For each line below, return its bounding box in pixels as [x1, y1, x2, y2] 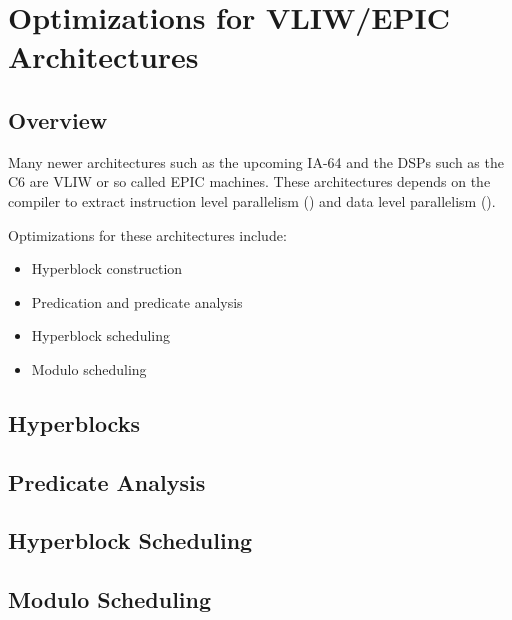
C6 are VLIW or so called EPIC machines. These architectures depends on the [8, 171, 491, 192]
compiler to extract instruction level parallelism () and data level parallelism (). [8, 190, 496, 211]
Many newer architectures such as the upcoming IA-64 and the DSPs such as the [8, 151, 504, 172]
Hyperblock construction [31, 258, 183, 279]
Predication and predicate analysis [31, 291, 243, 312]
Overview [8, 104, 108, 135]
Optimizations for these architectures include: [8, 224, 287, 245]
